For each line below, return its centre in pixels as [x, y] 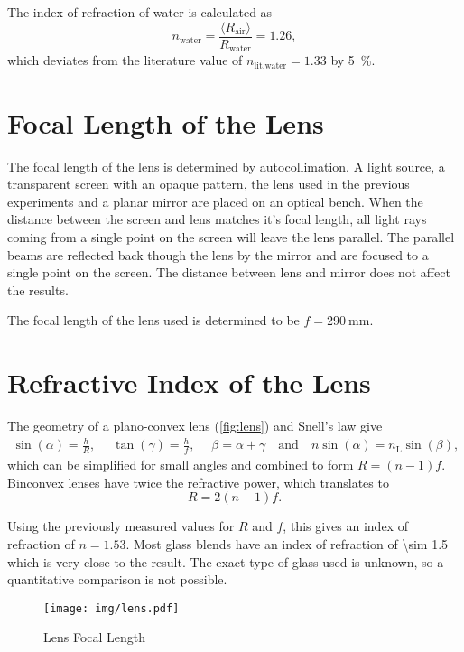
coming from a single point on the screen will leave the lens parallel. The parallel [231, 237]
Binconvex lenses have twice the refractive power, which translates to [198, 482]
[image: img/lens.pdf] [111, 608]
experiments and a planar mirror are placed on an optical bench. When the [215, 201]
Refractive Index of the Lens [189, 382]
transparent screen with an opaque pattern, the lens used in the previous [209, 184]
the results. [38, 289]
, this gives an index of [345, 526]
